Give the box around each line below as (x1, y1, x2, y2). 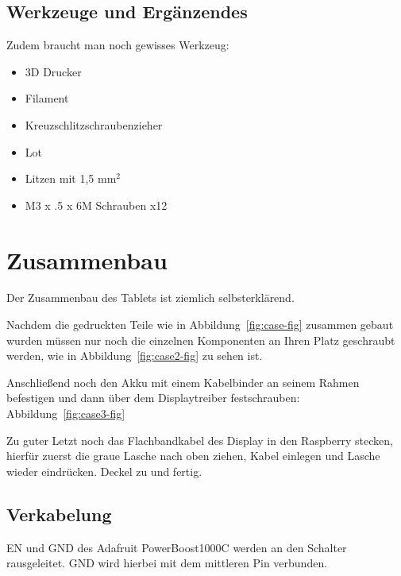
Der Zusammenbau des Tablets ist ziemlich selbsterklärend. (6, 289, 295, 306)
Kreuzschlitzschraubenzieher (25, 116, 163, 133)
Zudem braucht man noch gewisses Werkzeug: (6, 37, 229, 53)
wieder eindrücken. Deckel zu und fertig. (6, 462, 202, 479)
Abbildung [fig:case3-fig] (6, 405, 125, 422)
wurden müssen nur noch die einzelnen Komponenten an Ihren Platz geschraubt (6, 331, 395, 348)
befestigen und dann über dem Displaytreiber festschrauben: (6, 389, 300, 406)
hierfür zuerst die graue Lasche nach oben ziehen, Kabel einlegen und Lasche (6, 447, 380, 464)
